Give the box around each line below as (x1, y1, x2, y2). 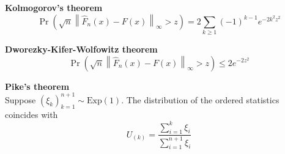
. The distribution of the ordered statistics (121, 93, 279, 106)
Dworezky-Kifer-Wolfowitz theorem (5, 42, 158, 55)
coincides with (5, 108, 58, 121)
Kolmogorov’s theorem (5, 1, 103, 13)
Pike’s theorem (5, 79, 70, 92)
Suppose (5, 93, 36, 106)
